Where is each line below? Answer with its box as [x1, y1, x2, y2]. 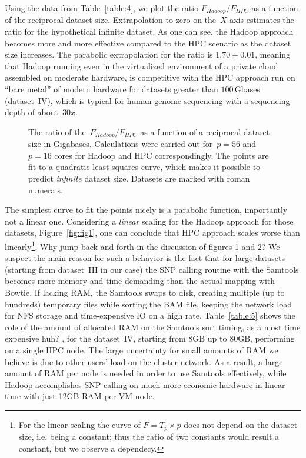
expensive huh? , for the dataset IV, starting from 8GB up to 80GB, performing [5, 332, 295, 345]
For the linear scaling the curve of [18, 418, 141, 430]
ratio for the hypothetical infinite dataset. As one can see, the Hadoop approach [5, 25, 294, 38]
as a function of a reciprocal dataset [140, 125, 270, 138]
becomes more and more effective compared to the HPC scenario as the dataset [5, 36, 291, 49]
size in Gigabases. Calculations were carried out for [28, 138, 213, 150]
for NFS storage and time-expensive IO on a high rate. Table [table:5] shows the [5, 309, 295, 322]
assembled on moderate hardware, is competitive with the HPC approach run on [5, 71, 295, 83]
